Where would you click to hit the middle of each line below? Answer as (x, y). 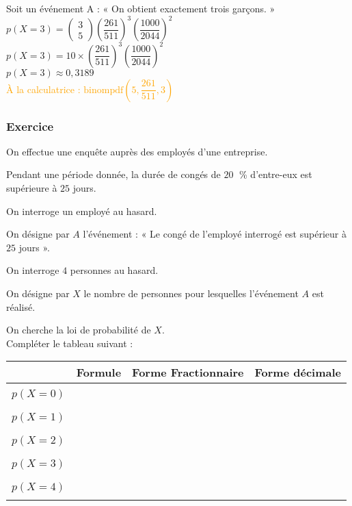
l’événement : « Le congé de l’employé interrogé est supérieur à (215, 234)
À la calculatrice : (43, 89)
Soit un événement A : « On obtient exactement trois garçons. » (141, 8)
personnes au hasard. (114, 270)
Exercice (30, 126)
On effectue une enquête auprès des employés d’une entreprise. (137, 151)
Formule (99, 372)
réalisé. (21, 306)
